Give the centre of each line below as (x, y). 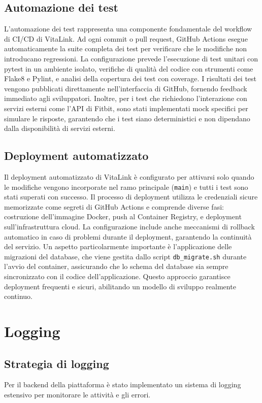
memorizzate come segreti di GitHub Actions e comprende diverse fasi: (114, 206)
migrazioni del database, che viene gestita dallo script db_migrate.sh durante (125, 256)
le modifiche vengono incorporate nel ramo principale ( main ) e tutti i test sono (126, 187)
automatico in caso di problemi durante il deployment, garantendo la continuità (128, 236)
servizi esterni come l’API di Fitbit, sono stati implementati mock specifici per (126, 108)
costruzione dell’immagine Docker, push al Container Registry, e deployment (123, 216)
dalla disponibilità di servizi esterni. (60, 128)
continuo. (19, 296)
